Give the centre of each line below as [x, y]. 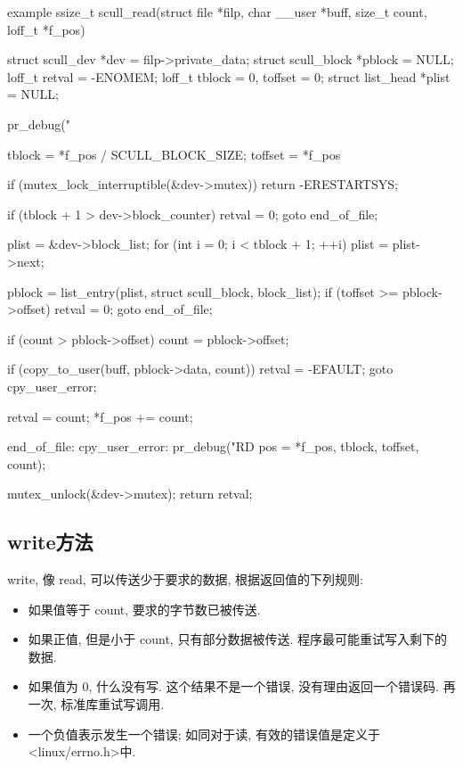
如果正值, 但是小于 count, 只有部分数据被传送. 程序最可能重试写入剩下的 [237, 639]
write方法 [50, 542]
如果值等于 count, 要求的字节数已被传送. [144, 609]
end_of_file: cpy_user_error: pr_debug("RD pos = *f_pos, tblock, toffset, [213, 446]
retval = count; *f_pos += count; [100, 416]
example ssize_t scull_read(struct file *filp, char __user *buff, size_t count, [217, 12]
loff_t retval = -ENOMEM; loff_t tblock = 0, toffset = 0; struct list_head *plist [229, 76]
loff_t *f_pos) [46, 29]
